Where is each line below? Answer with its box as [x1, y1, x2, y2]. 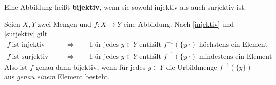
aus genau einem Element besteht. [4, 71, 110, 82]
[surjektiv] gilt [4, 28, 48, 39]
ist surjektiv [12, 53, 49, 60]
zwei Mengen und [38, 18, 91, 29]
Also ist [4, 61, 28, 72]
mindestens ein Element [199, 53, 272, 60]
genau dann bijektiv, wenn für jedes [35, 61, 146, 72]
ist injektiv [12, 41, 45, 49]
